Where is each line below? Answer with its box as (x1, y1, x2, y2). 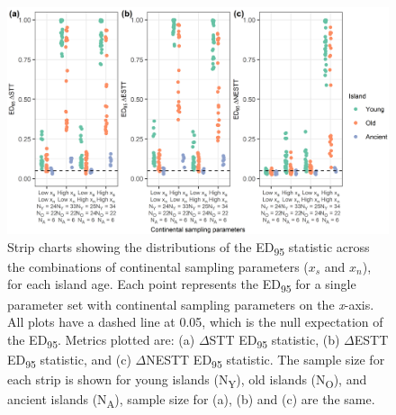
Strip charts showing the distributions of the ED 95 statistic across (7, 237, 370, 258)
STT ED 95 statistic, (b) (209, 329, 340, 351)
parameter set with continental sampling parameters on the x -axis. (7, 294, 374, 313)
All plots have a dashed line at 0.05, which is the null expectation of (7, 312, 383, 331)
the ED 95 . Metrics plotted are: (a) (7, 329, 195, 351)
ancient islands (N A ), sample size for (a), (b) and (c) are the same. (7, 390, 375, 410)
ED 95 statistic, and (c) (7, 349, 131, 371)
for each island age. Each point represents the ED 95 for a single (7, 275, 356, 296)
